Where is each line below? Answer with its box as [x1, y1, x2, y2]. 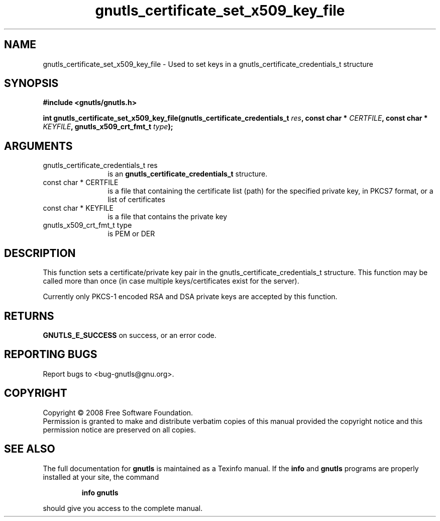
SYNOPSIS [4, 77, 59, 90]
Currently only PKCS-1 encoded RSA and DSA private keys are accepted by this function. [43, 292, 338, 301]
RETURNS [4, 309, 54, 322]
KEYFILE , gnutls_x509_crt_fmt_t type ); [43, 122, 173, 131]
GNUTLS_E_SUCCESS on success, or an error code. [43, 330, 216, 339]
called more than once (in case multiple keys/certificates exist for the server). [43, 277, 299, 286]
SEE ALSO [4, 443, 55, 456]
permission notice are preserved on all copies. [43, 425, 196, 434]
